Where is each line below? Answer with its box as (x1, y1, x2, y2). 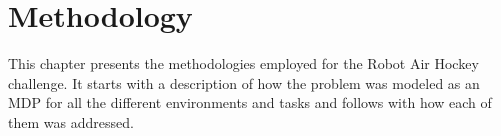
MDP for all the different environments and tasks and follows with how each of (8, 92, 492, 113)
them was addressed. (8, 111, 134, 132)
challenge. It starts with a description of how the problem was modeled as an (8, 72, 480, 93)
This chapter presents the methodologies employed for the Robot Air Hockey (8, 53, 479, 74)
